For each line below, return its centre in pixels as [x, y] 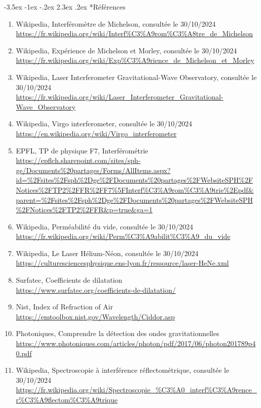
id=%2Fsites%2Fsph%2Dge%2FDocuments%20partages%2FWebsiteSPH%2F [134, 180]
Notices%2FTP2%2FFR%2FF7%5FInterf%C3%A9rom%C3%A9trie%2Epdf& [135, 189]
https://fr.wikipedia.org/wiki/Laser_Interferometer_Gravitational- [120, 97]
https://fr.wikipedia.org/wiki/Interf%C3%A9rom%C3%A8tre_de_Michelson [134, 33]
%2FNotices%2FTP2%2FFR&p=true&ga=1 [84, 210]
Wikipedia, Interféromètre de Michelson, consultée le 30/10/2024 [116, 23]
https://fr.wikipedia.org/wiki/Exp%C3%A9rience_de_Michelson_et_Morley [135, 60]
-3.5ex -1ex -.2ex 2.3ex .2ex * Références [65, 7]
